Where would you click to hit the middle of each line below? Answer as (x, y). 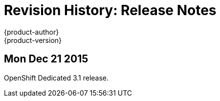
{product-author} (32, 32)
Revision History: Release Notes (110, 10)
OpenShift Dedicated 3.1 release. (56, 78)
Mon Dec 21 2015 (46, 59)
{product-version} (33, 40)
